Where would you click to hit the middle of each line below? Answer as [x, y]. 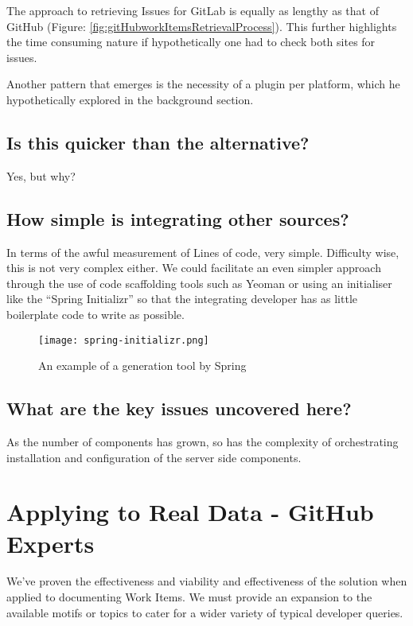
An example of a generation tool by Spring [142, 365]
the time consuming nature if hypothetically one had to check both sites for [191, 42]
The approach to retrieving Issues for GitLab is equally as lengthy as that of [193, 10]
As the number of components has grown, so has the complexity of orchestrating [203, 441]
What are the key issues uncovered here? [179, 408]
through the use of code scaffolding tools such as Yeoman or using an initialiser [199, 283]
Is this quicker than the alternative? [158, 142]
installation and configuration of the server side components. [154, 457]
